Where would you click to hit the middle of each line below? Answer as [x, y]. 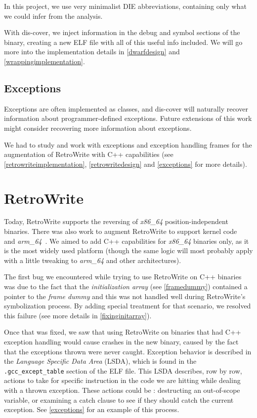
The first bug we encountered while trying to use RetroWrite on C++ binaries [123, 277]
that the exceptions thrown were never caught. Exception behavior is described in [128, 351]
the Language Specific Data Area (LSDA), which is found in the [100, 361]
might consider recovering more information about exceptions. [98, 128]
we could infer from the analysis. [53, 16]
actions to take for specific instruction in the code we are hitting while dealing [122, 380]
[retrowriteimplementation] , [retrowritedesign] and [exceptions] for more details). [126, 164]
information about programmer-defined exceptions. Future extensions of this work [128, 118]
